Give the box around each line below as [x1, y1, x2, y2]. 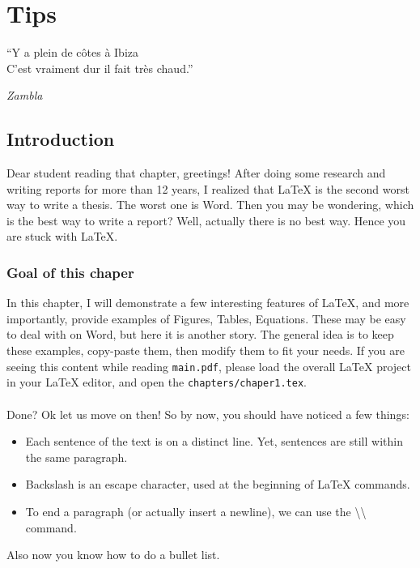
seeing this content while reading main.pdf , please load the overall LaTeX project [6, 357, 411, 374]
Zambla [6, 87, 43, 104]
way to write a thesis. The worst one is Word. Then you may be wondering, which [6, 196, 414, 213]
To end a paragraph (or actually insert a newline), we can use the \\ [25, 502, 367, 519]
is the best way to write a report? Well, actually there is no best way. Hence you [6, 211, 406, 228]
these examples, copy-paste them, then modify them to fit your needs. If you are [6, 342, 405, 359]
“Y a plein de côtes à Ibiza [6, 44, 138, 61]
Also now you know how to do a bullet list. [6, 546, 220, 563]
